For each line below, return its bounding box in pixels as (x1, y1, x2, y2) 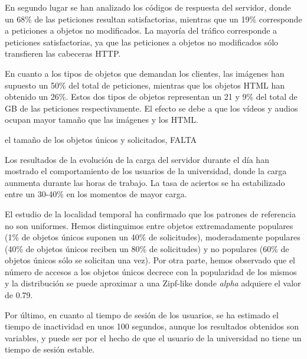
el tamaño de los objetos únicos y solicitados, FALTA (5, 133, 197, 145)
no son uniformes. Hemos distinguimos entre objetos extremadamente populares (5, 219, 293, 231)
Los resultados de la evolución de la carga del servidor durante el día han (5, 153, 269, 165)
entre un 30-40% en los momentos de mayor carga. (5, 188, 187, 200)
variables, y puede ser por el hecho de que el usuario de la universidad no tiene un (5, 331, 302, 344)
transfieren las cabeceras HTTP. (5, 47, 121, 60)
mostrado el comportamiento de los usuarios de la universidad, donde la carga (5, 165, 287, 177)
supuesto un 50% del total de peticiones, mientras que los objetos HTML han (5, 79, 285, 91)
